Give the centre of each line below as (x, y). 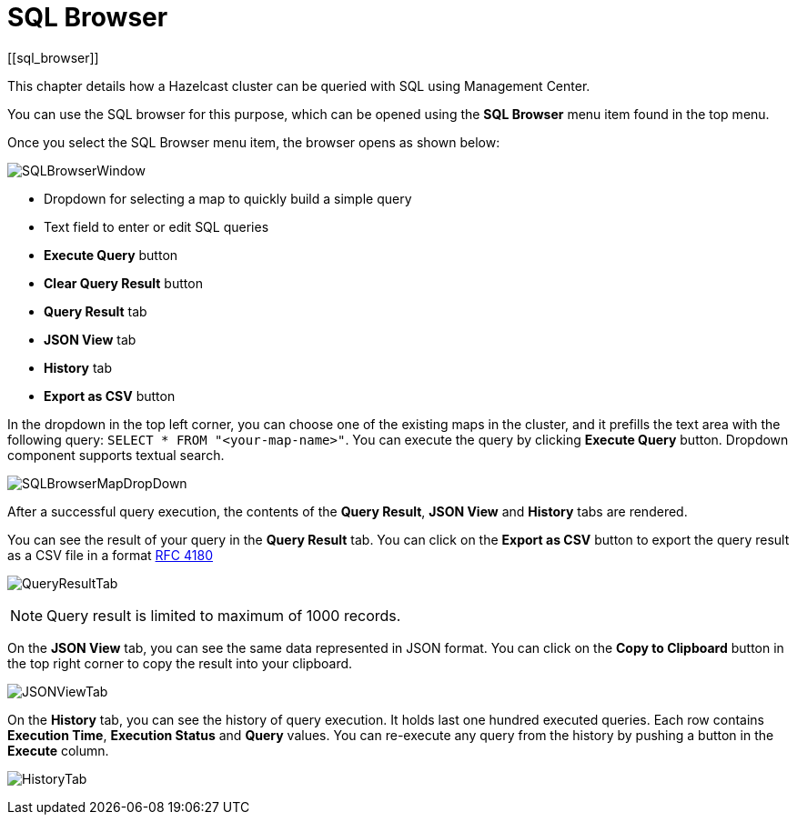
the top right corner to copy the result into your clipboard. (180, 663)
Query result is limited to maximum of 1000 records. (224, 615)
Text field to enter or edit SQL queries (156, 226)
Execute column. (58, 750)
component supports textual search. (116, 455)
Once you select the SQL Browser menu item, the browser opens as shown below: (254, 142)
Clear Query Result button (123, 283)
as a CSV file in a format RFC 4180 (110, 555)
